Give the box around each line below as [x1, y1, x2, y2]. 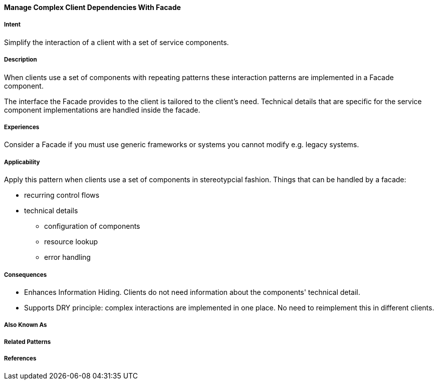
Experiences [4, 123, 40, 131]
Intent [4, 21, 21, 29]
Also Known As [4, 321, 47, 329]
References [4, 355, 37, 362]
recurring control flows [24, 191, 100, 200]
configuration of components [44, 222, 140, 231]
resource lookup [44, 237, 98, 246]
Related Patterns [4, 338, 51, 345]
